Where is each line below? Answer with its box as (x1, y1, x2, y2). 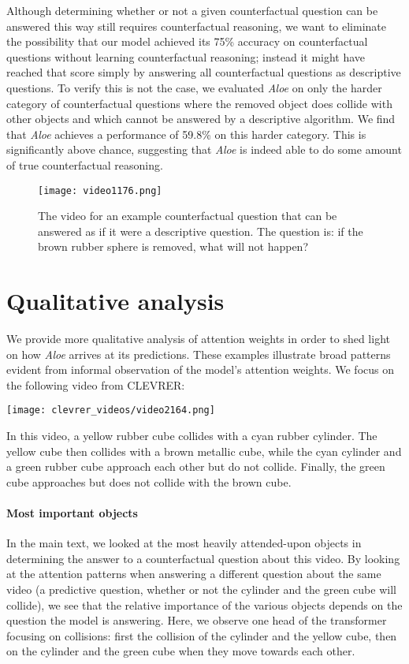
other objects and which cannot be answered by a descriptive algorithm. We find (6, 110, 396, 127)
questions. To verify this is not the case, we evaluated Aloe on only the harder (6, 79, 382, 95)
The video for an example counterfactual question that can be (38, 207, 337, 224)
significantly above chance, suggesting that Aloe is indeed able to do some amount (6, 141, 402, 158)
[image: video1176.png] (38, 185, 162, 196)
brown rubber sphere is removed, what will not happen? (38, 238, 308, 255)
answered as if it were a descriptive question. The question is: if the (38, 222, 363, 239)
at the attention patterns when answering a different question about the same (6, 565, 381, 582)
